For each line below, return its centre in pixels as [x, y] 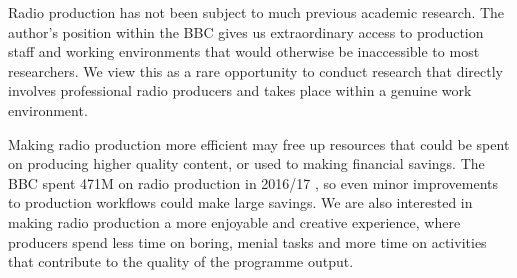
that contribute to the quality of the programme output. [181, 261]
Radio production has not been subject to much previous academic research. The [256, 12]
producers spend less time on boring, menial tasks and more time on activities [247, 241]
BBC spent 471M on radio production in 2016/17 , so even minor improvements [253, 182]
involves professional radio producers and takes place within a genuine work [240, 90]
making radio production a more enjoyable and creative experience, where [234, 221]
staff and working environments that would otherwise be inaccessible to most [244, 51]
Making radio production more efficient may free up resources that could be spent [259, 143]
